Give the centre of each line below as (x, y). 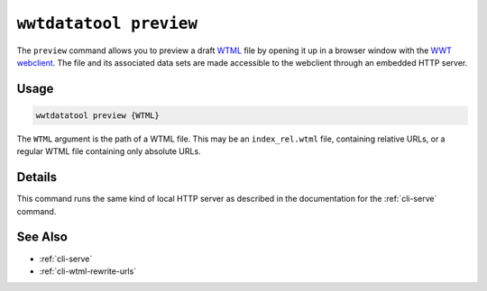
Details (37, 177)
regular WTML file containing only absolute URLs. (109, 151)
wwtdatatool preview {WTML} (97, 115)
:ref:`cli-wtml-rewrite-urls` (88, 271)
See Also (42, 237)
